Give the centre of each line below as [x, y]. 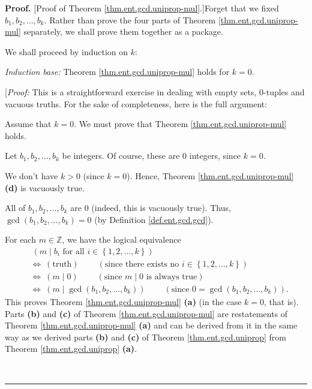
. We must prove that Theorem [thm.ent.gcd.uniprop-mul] [180, 124]
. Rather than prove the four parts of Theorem [130, 19]
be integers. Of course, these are [121, 156]
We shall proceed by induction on [67, 51]
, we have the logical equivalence [121, 239]
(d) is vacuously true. [45, 187]
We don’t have [31, 175]
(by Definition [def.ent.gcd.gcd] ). [154, 219]
